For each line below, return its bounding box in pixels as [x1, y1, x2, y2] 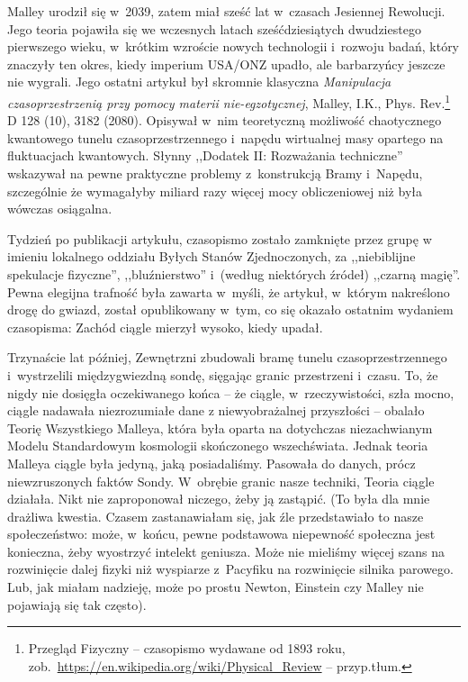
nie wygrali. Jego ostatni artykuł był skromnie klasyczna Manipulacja [7, 72, 391, 91]
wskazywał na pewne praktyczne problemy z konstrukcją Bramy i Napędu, [7, 164, 423, 182]
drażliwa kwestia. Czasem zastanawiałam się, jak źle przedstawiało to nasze [7, 506, 424, 525]
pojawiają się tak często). [7, 595, 147, 614]
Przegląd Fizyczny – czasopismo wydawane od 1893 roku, [28, 639, 346, 658]
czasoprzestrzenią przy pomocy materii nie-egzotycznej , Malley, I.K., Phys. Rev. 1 [7, 90, 451, 112]
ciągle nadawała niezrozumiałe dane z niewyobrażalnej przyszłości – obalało [7, 401, 425, 420]
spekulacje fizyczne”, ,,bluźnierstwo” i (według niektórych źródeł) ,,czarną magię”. [7, 264, 461, 283]
